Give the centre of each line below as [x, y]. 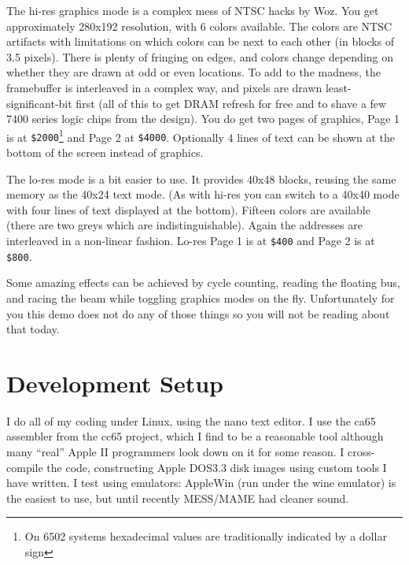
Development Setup [115, 383]
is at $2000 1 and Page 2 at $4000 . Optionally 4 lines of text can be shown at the [201, 136]
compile [25, 467]
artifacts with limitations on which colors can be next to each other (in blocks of [201, 41]
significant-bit [39, 103]
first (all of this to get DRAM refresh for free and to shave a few [231, 103]
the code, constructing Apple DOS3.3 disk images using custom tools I [217, 467]
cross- [361, 452]
